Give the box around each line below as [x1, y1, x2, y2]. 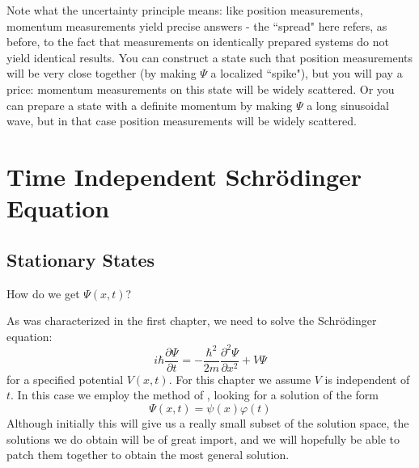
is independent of [324, 370, 410, 387]
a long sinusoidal [307, 96, 389, 113]
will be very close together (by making [6, 65, 197, 82]
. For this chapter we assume [168, 370, 311, 387]
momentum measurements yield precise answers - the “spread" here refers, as [6, 17, 387, 34]
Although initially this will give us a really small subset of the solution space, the [6, 415, 409, 432]
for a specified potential [6, 370, 124, 387]
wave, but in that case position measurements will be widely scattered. [6, 112, 357, 129]
